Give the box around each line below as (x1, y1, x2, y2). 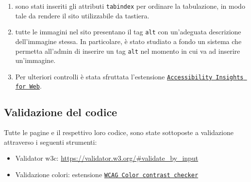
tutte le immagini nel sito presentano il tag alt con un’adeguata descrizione (15, 27, 241, 37)
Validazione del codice (4, 105, 117, 120)
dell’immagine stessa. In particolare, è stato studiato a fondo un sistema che (15, 36, 242, 46)
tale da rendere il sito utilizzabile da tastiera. (15, 10, 150, 20)
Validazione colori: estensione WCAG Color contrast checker (15, 169, 199, 180)
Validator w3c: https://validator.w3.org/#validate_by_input (15, 153, 199, 163)
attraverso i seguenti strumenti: (4, 136, 97, 147)
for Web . (15, 81, 42, 91)
